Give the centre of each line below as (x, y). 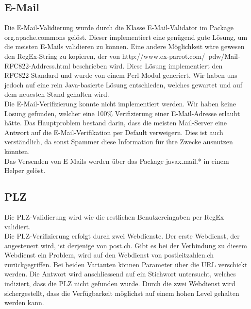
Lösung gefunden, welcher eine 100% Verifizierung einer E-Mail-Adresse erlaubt (122, 113)
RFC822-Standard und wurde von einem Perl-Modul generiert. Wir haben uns (121, 75)
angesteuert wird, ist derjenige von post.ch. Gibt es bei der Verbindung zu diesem (126, 245)
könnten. (17, 151)
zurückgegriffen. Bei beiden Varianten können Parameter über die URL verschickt (126, 264)
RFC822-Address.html (37, 65)
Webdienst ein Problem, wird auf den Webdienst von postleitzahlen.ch (109, 255)
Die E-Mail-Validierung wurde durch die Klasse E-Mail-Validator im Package (119, 27)
